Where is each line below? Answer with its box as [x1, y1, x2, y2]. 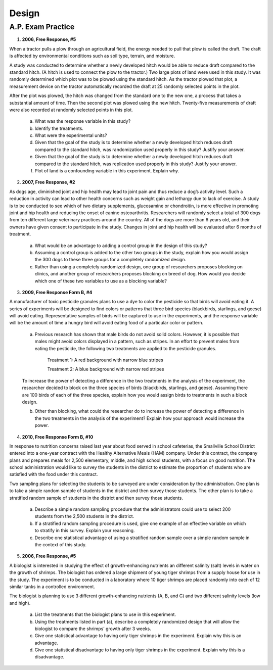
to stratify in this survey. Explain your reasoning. [34, 528, 135, 534]
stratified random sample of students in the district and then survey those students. [9, 495, 183, 501]
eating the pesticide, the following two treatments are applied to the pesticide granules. [34, 345, 217, 351]
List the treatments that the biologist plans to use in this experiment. [34, 611, 176, 617]
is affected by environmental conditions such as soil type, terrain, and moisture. [9, 53, 175, 59]
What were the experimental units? [34, 132, 107, 138]
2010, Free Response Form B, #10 [22, 434, 94, 440]
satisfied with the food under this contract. [9, 471, 98, 477]
